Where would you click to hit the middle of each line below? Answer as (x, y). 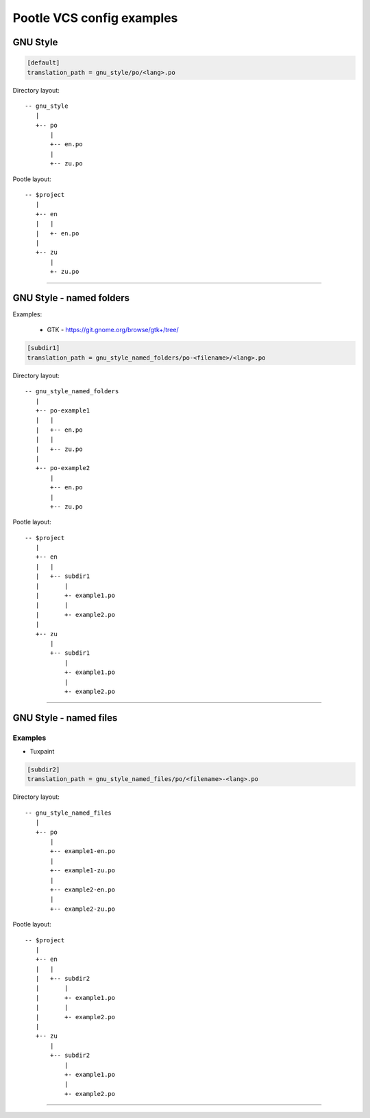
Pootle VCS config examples (95, 18)
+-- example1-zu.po (83, 871)
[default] (44, 63)
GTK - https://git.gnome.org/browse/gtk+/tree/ (113, 330)
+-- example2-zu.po (83, 909)
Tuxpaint (42, 752)
